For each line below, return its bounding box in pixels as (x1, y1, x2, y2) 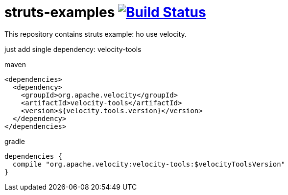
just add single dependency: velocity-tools (4, 45, 142, 53)
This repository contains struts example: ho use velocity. (4, 29, 187, 38)
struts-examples (4, 4, 115, 21)
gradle (4, 137, 25, 146)
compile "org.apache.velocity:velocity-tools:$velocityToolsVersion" (12, 160, 286, 168)
